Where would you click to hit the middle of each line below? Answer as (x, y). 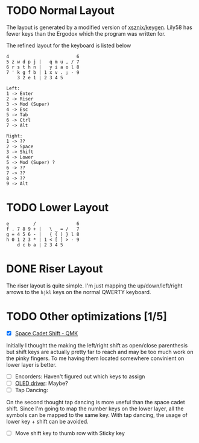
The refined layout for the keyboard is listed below (69, 45)
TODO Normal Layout (60, 11)
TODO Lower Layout (58, 208)
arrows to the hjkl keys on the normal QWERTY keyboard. (79, 292)
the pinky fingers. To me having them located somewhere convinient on (95, 358)
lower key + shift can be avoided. (47, 422)
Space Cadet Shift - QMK (46, 333)
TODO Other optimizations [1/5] (87, 317)
